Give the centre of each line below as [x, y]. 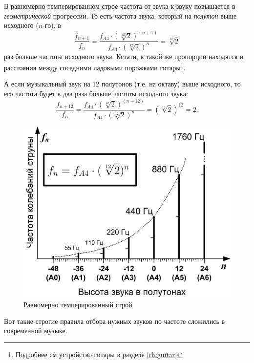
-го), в [52, 25]
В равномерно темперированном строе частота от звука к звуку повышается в [120, 6]
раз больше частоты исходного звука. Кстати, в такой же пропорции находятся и [124, 56]
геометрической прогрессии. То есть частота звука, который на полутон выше [120, 15]
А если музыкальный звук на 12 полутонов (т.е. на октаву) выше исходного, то [122, 84]
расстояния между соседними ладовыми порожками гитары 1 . [95, 67]
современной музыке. [36, 331]
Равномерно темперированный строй [78, 304]
